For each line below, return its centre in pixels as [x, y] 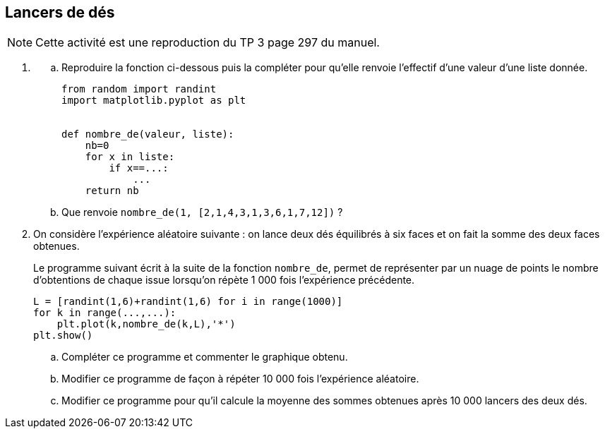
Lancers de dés [60, 12]
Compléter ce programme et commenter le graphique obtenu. [205, 357]
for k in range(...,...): [105, 313]
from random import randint [139, 89]
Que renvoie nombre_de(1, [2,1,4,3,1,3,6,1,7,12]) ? [202, 212]
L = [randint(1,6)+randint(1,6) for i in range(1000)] [188, 302]
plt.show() [63, 336]
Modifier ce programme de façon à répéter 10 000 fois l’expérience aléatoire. [240, 379]
